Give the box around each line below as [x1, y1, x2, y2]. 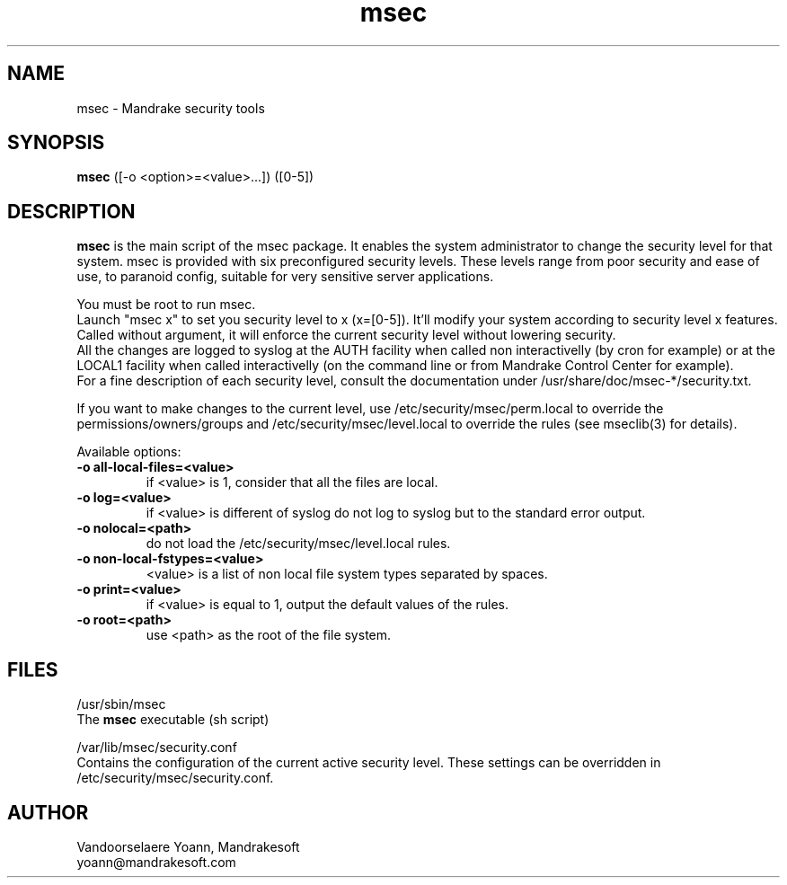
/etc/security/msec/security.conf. [76, 770, 274, 786]
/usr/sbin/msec [76, 696, 166, 712]
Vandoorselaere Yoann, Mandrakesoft [76, 838, 300, 854]
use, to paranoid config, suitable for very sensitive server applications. [76, 269, 494, 285]
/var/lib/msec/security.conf [76, 739, 237, 756]
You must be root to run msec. [76, 296, 256, 313]
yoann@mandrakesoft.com [76, 854, 236, 870]
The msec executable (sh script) [76, 712, 270, 728]
